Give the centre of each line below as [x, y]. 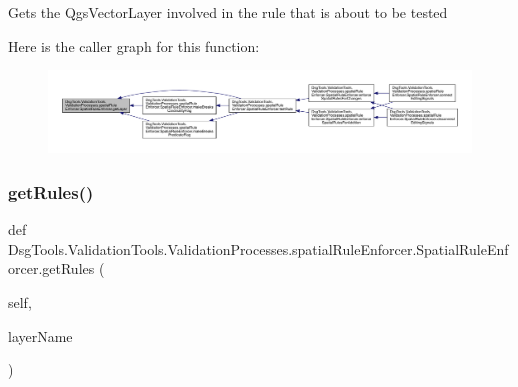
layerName [40, 335]
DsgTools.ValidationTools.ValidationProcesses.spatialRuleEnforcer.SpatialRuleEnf [258, 248]
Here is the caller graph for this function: [134, 45]
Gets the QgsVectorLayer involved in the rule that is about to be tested [228, 12]
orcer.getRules [51, 268]
